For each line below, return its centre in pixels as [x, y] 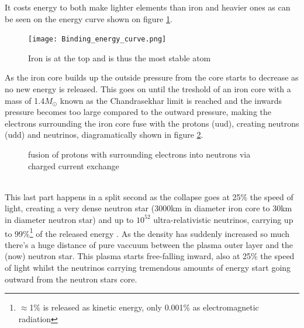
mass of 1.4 [25, 100]
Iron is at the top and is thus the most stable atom [120, 57]
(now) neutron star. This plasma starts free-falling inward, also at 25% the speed [150, 256]
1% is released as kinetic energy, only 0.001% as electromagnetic [144, 307]
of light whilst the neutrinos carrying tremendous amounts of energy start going [148, 267]
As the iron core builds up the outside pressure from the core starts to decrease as [152, 77]
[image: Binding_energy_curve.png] [97, 39]
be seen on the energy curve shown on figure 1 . [89, 18]
